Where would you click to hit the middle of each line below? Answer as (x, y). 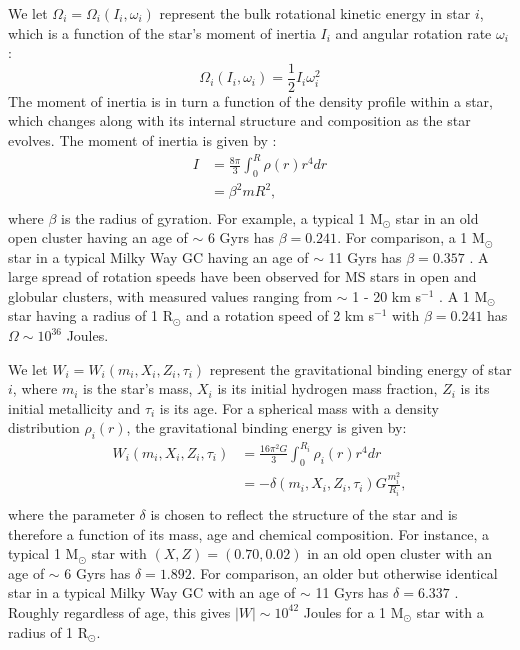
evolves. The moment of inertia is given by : (142, 140)
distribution (44, 427)
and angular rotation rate (413, 32)
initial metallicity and (74, 407)
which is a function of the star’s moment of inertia (162, 32)
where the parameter (71, 513)
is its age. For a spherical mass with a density (299, 407)
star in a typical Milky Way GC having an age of (158, 256)
